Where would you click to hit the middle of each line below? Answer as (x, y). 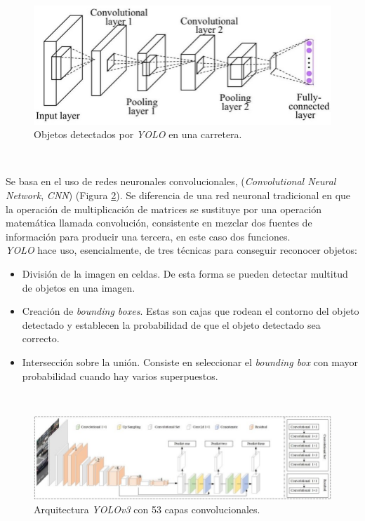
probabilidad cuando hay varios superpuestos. (120, 375)
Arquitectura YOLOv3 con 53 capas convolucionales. (147, 509)
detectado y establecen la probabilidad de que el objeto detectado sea (171, 324)
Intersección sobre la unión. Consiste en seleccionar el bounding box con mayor (190, 361)
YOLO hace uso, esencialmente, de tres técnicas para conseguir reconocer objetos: (181, 250)
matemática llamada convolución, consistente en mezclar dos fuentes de (159, 223)
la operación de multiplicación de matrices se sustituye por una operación (164, 209)
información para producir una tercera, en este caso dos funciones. (148, 236)
